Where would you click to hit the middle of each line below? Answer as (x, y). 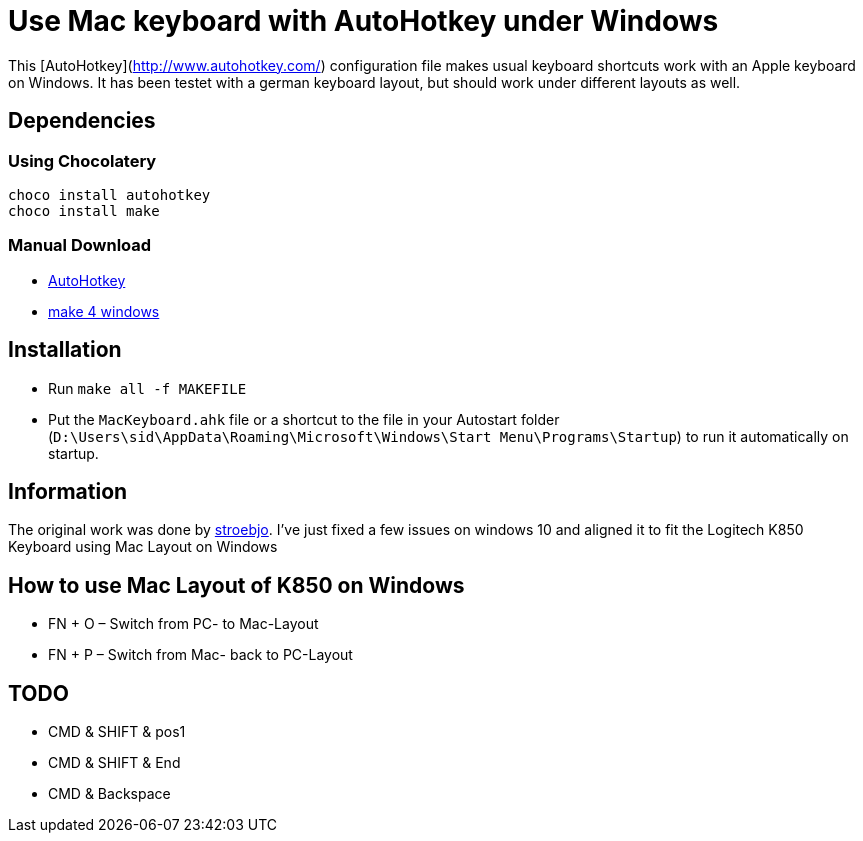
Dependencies (82, 121)
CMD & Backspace (109, 794)
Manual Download (80, 245)
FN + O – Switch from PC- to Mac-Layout (183, 624)
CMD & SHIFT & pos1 (117, 732)
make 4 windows (104, 311)
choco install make (84, 210)
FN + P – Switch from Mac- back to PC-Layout (200, 655)
